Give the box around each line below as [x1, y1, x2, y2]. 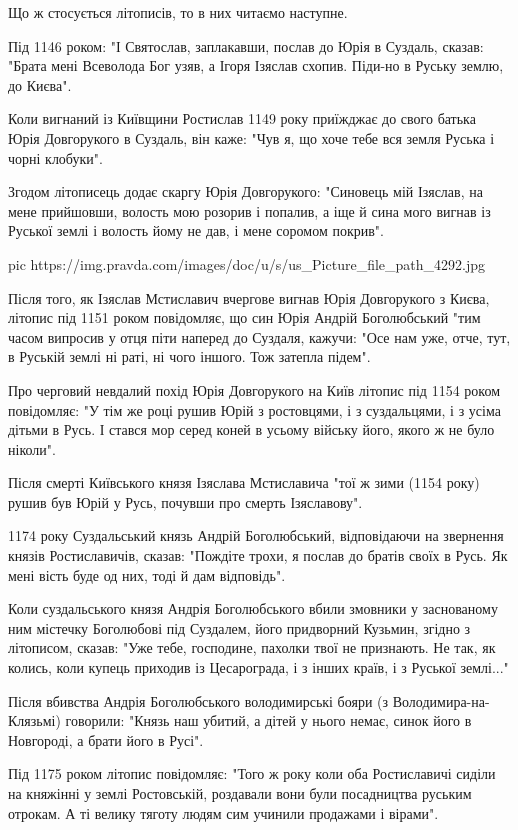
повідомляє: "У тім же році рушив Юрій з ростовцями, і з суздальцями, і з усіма [8, 399, 501, 420]
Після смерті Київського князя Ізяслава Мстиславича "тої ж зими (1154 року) [8, 472, 480, 493]
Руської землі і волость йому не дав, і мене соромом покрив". [8, 220, 384, 241]
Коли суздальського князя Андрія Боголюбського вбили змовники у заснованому [8, 598, 498, 619]
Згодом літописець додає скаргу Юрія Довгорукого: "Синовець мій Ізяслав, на [8, 181, 483, 202]
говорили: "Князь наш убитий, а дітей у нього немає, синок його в [65, 710, 472, 731]
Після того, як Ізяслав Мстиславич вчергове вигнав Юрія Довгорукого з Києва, [8, 287, 490, 308]
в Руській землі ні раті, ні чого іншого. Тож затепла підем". [8, 346, 371, 367]
